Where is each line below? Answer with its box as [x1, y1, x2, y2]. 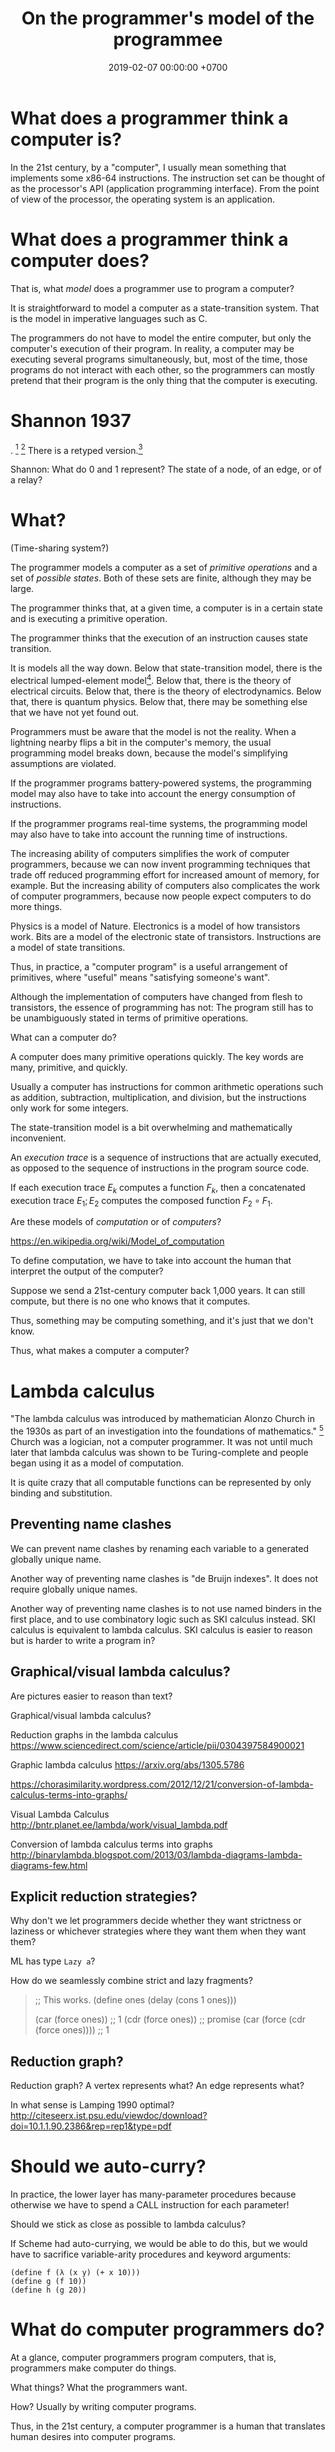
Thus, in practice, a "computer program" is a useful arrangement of [10, 960, 288, 972]
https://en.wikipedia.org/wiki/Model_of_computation [10, 1235, 225, 1247]
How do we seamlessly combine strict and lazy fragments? [10, 1975, 253, 1987]
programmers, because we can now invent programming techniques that [10, 858, 311, 870]
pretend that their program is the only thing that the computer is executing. [10, 374, 318, 386]
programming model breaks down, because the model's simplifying [10, 747, 288, 759]
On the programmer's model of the [21, 7, 315, 30]
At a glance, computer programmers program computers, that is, [10, 2352, 277, 2364]
